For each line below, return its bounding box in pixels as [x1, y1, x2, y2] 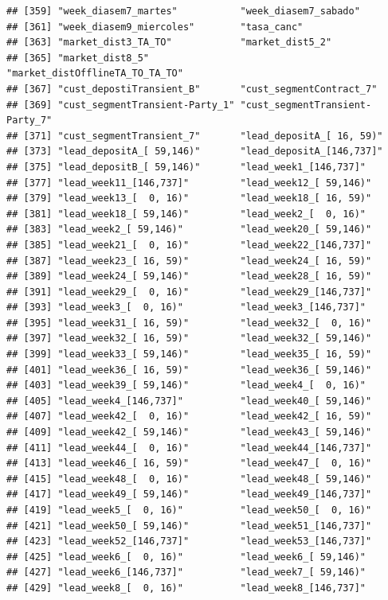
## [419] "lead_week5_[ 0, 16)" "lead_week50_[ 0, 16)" [6, 505, 372, 516]
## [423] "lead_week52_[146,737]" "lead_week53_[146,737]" [6, 536, 372, 547]
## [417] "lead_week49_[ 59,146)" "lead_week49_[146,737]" [6, 489, 372, 501]
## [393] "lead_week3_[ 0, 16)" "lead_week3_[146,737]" [6, 302, 366, 314]
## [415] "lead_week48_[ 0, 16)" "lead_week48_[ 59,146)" [6, 473, 372, 485]
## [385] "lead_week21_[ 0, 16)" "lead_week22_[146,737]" [6, 239, 372, 251]
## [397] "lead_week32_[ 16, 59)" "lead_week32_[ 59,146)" [6, 333, 372, 345]
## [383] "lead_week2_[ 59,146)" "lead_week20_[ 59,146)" [6, 224, 372, 236]
